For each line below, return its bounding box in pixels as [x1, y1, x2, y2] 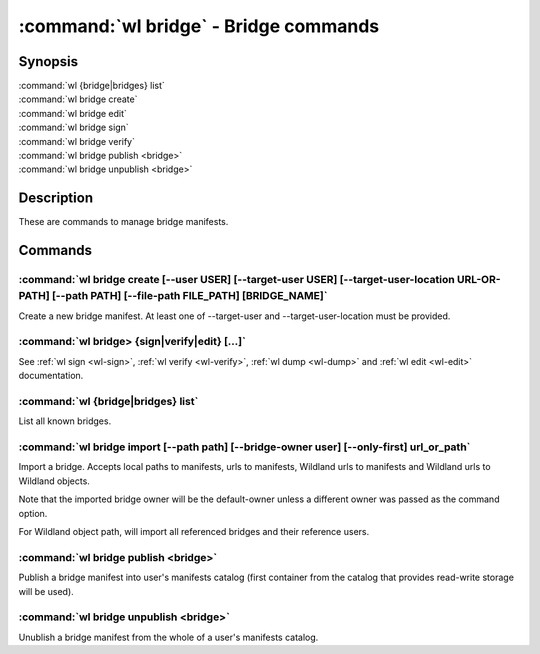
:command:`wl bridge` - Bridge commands [18, 15, 380, 37]
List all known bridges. [18, 415, 112, 427]
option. [18, 507, 48, 519]
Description [18, 190, 94, 207]
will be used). [18, 585, 74, 597]
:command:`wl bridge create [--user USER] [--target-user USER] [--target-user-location [18, 273, 455, 287]
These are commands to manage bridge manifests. [18, 216, 229, 228]
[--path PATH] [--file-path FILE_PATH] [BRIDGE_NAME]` [51, 289, 328, 303]
